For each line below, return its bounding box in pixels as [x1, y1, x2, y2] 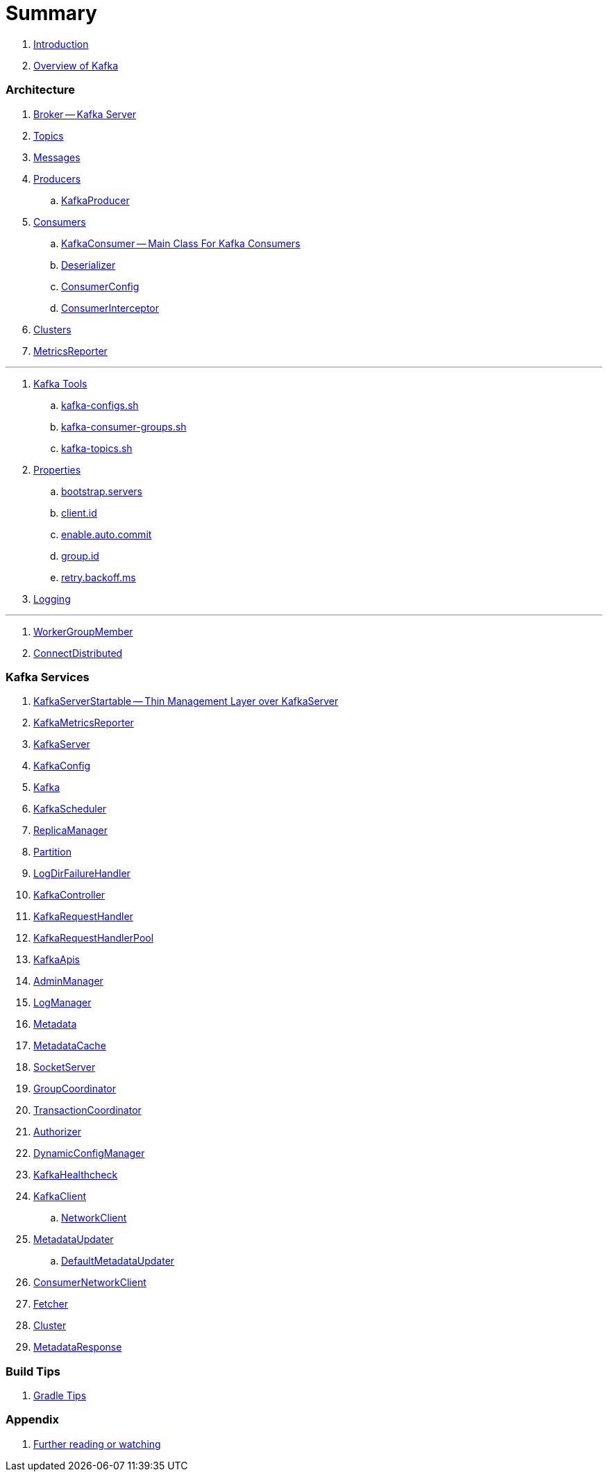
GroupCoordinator [33, 1083, 116, 1095]
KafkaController [33, 889, 105, 901]
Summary [6, 1, 97, 25]
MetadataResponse [33, 1341, 122, 1353]
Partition [33, 846, 71, 858]
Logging [33, 592, 71, 605]
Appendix [6, 1412, 60, 1427]
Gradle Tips [33, 1390, 87, 1401]
